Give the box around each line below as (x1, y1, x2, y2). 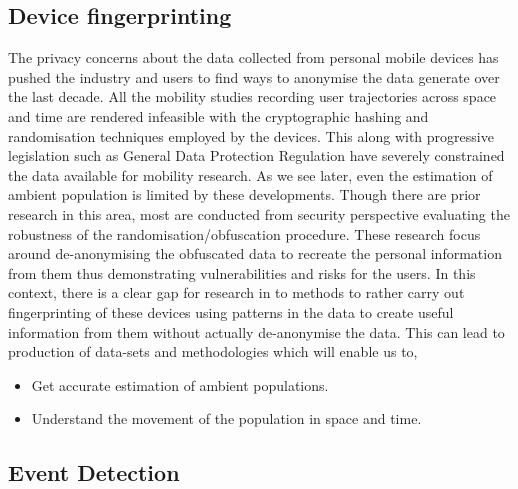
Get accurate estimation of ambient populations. (31, 374, 329, 395)
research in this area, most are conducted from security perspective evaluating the (8, 203, 510, 224)
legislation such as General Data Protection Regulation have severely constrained (8, 145, 505, 166)
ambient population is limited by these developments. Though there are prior (8, 184, 481, 205)
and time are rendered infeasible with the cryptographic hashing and (8, 105, 429, 126)
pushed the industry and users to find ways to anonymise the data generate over (8, 66, 500, 87)
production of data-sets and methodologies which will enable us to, (8, 341, 418, 362)
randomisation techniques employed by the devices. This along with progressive (8, 125, 494, 146)
